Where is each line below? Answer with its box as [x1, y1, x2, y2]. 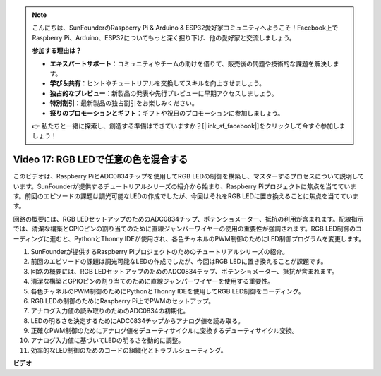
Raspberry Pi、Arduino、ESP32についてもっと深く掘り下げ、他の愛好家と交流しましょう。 [32, 33, 296, 42]
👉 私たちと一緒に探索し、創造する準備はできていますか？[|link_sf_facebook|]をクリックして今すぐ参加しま [32, 121, 346, 130]
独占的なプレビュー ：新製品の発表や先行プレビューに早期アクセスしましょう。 [49, 89, 278, 97]
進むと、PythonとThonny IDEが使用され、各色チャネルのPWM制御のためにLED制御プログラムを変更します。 [49, 234, 365, 243]
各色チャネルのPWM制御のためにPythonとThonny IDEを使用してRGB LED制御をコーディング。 [30, 286, 305, 296]
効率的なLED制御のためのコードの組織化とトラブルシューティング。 [30, 346, 227, 354]
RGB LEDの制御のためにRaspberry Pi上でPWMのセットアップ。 [30, 296, 215, 305]
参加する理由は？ [32, 47, 82, 55]
